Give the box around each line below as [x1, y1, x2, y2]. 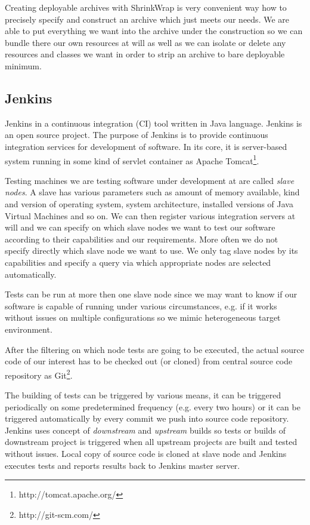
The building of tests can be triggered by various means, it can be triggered [5, 388, 281, 401]
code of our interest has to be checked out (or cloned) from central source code [5, 355, 293, 367]
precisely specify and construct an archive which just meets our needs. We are [5, 13, 290, 25]
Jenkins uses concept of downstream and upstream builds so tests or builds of [5, 423, 286, 436]
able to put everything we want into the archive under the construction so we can [5, 24, 303, 37]
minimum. [5, 59, 42, 72]
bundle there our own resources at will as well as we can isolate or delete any [5, 36, 286, 48]
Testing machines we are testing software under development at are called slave [5, 174, 294, 186]
